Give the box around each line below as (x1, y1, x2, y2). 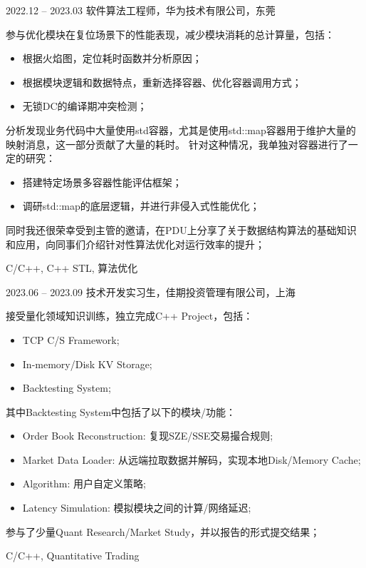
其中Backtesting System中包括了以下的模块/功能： (6, 404, 236, 419)
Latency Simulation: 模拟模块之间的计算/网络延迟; (22, 500, 251, 515)
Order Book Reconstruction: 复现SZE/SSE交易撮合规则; (22, 428, 273, 443)
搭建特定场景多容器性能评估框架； (22, 174, 182, 189)
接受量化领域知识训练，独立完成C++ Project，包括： (6, 308, 253, 323)
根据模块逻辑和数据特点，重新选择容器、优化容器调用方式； (22, 74, 302, 89)
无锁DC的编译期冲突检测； (22, 98, 147, 113)
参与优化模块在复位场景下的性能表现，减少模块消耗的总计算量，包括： (6, 26, 335, 41)
